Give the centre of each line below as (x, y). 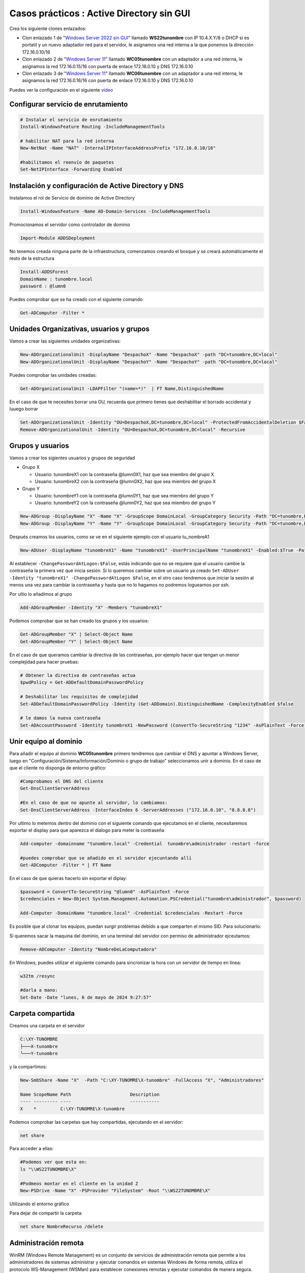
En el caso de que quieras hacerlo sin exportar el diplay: (68, 878)
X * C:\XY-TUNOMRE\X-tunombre (72, 1109)
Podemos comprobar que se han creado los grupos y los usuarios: (79, 621)
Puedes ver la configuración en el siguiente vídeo (61, 90)
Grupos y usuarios (39, 446)
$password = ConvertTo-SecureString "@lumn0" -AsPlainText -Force (104, 892)
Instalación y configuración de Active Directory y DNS (97, 186)
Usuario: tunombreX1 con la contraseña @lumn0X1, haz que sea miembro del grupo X (125, 474)
